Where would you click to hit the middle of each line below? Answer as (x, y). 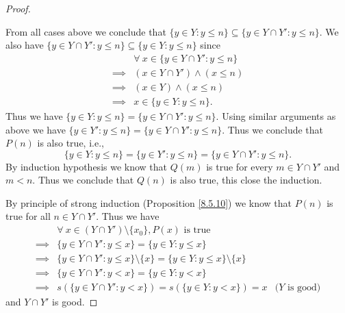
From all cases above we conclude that (86, 31)
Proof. (18, 8)
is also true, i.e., (71, 143)
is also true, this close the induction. (246, 180)
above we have (36, 129)
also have (25, 45)
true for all (28, 216)
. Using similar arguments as (276, 115)
